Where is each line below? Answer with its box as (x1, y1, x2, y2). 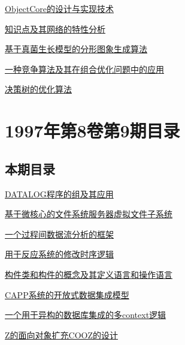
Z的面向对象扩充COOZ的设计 (5, 328, 118, 341)
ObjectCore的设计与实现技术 (5, 2, 114, 14)
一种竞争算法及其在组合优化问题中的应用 (5, 62, 164, 75)
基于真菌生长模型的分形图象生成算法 (5, 43, 147, 55)
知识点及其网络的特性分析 (5, 22, 105, 35)
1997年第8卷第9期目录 (5, 118, 180, 143)
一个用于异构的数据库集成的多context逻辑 (5, 308, 166, 321)
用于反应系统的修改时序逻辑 (5, 248, 114, 260)
